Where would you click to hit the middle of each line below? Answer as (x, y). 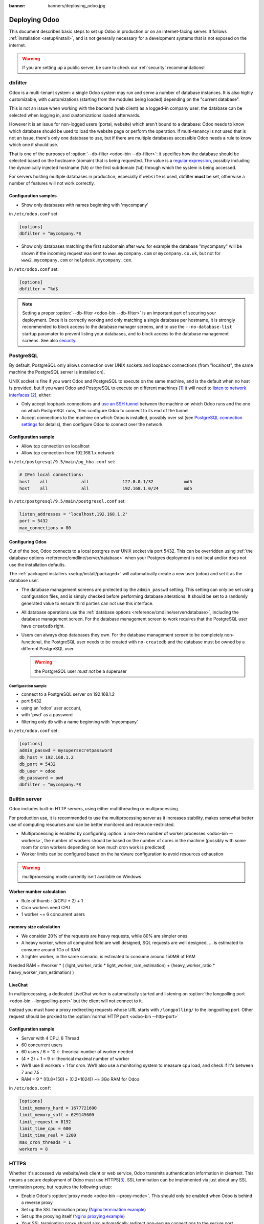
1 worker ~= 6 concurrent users (53, 914)
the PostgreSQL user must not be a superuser (81, 671)
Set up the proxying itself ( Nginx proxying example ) (73, 1216)
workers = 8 (34, 1149)
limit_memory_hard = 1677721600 (58, 1108)
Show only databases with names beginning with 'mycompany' (85, 205)
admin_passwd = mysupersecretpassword (66, 751)
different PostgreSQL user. (48, 648)
